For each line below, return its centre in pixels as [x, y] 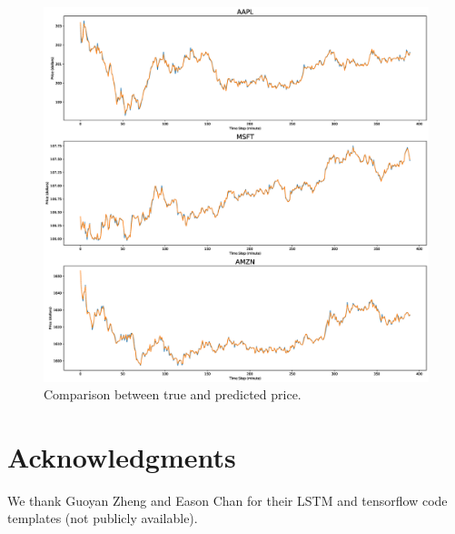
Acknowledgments [122, 456]
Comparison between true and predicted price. [173, 394]
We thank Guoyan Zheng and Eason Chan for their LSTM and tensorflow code [227, 500]
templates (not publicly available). [103, 518]
